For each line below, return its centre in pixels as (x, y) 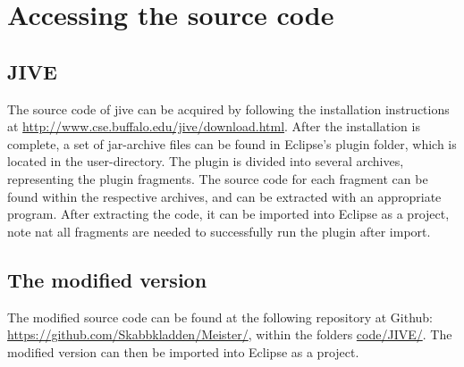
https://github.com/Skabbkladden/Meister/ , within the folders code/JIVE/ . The (230, 334)
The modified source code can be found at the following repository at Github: (220, 317)
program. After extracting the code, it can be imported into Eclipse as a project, (228, 214)
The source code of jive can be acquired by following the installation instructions (228, 108)
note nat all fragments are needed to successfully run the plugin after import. (219, 231)
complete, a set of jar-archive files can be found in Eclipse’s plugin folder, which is (232, 143)
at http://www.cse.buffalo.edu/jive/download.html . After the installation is (214, 126)
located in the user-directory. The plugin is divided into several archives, (206, 161)
